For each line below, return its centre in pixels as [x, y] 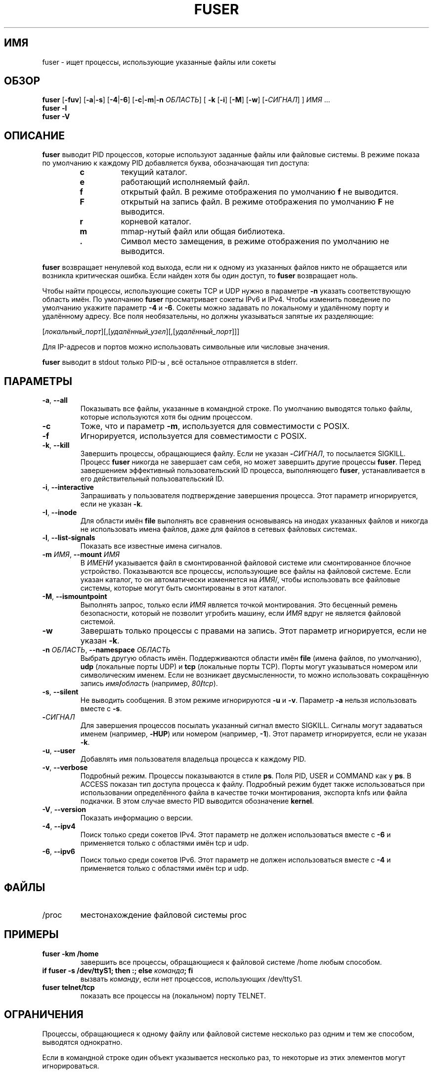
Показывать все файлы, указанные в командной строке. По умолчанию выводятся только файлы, [246, 409]
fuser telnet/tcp [68, 987]
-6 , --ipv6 [59, 852]
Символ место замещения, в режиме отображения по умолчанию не [255, 241]
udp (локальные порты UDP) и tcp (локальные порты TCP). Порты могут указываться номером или [249, 667]
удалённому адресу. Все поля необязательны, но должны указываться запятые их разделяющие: [208, 316]
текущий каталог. [154, 172]
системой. [98, 622]
